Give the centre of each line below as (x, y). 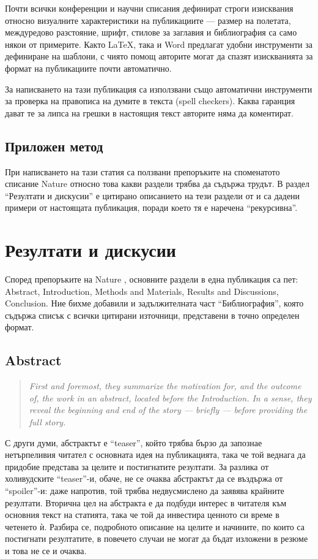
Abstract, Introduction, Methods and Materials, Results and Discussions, (142, 291)
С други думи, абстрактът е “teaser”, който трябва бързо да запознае (134, 442)
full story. (47, 422)
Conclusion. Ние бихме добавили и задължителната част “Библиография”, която (154, 303)
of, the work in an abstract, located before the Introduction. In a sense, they (170, 397)
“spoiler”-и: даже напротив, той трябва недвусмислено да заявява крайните (145, 490)
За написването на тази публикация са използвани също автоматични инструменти (159, 89)
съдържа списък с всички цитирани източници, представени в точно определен (152, 315)
